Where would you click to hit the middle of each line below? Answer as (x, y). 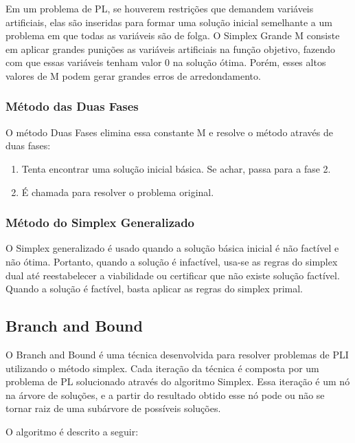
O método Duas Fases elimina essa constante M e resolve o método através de (169, 132)
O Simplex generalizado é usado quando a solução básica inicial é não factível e (172, 248)
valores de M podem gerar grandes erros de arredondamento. (133, 75)
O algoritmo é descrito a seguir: (72, 431)
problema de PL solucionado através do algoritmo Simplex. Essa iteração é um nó (178, 381)
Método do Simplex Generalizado (100, 223)
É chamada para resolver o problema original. (118, 192)
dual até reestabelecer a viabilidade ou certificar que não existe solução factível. (173, 275)
